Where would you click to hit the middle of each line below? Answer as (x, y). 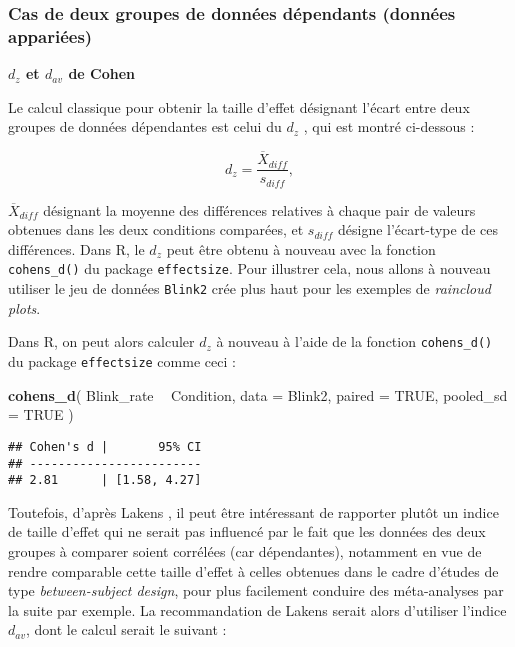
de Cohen (102, 73)
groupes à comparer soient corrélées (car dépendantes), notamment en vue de (245, 551)
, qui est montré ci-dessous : (389, 126)
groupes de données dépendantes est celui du (145, 126)
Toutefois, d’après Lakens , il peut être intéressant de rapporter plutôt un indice (253, 511)
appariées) (50, 35)
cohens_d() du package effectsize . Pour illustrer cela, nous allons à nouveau (249, 268)
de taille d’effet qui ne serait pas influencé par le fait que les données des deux (247, 531)
